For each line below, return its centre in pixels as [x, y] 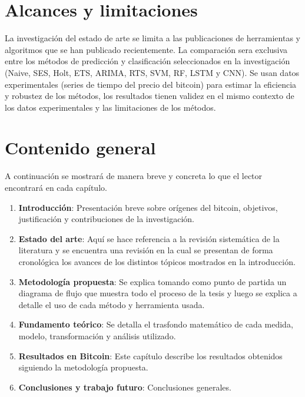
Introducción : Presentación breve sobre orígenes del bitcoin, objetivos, [148, 207]
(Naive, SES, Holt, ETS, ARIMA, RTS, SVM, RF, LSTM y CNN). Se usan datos [152, 72]
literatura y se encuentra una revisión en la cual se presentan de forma [146, 250]
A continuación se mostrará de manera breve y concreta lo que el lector [134, 176]
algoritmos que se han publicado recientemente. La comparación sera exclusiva [146, 49]
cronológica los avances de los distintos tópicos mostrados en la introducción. [157, 261]
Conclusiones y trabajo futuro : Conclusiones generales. [125, 387]
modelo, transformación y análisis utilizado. [97, 335]
